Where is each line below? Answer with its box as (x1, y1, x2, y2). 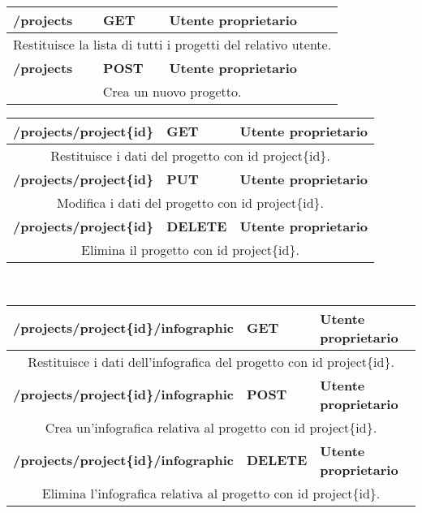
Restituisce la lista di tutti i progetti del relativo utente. (13, 35, 332, 54)
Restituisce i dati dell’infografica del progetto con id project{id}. (28, 351, 394, 371)
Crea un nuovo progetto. (102, 82, 242, 101)
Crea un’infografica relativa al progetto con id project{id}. (45, 417, 377, 437)
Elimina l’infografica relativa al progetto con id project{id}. (41, 483, 381, 502)
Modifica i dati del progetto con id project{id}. (56, 193, 324, 212)
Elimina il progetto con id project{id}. (81, 240, 299, 259)
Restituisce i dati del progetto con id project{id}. (50, 146, 330, 165)
